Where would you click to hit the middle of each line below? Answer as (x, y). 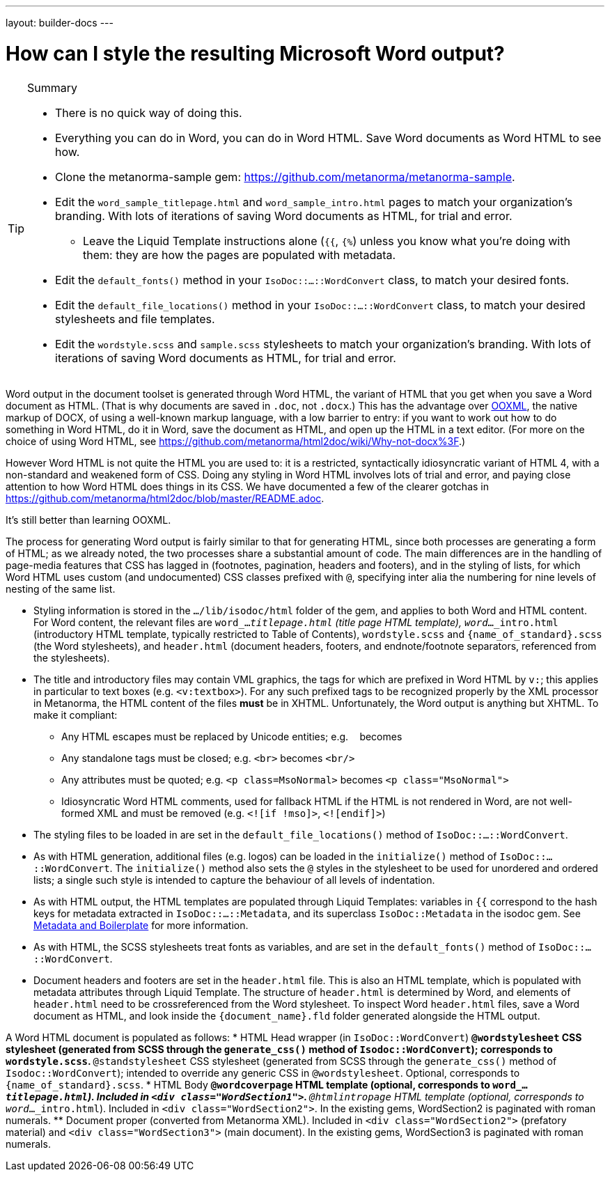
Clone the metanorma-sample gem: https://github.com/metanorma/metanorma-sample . (285, 177)
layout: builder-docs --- (60, 23)
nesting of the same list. (61, 588)
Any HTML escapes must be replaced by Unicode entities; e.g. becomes (232, 736)
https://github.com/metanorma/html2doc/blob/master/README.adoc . (165, 498)
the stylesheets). (72, 657)
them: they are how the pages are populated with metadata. (240, 255)
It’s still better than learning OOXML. (88, 520)
